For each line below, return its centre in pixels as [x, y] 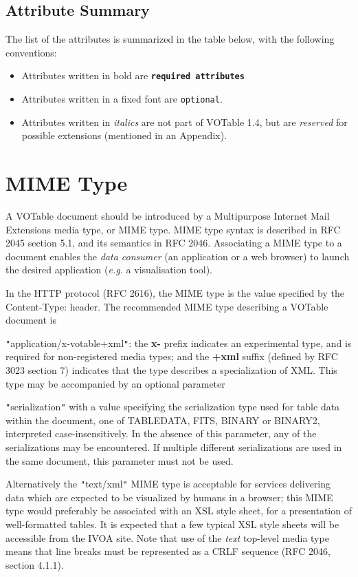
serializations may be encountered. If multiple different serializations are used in [174, 447]
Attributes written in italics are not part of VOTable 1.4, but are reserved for [184, 122]
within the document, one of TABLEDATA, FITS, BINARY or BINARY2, [163, 420]
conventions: [31, 52]
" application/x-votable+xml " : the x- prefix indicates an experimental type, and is [179, 343]
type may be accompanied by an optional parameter [115, 383]
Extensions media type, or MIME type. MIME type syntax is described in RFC [173, 229]
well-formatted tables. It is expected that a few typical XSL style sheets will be [172, 524]
